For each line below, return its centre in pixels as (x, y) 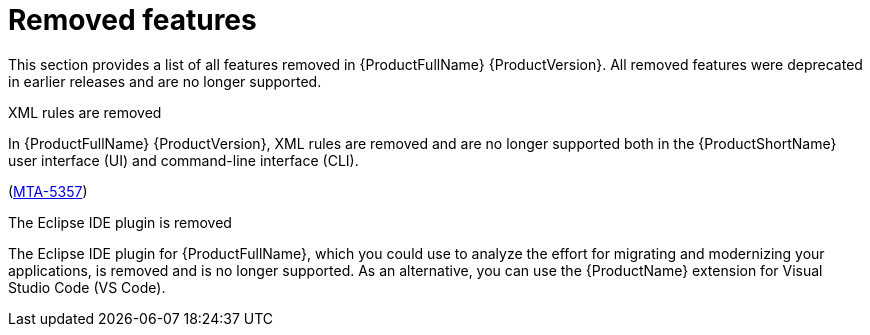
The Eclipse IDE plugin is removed (120, 222)
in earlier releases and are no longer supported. (165, 81)
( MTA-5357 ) (48, 191)
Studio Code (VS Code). (87, 287)
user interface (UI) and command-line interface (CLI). (183, 160)
